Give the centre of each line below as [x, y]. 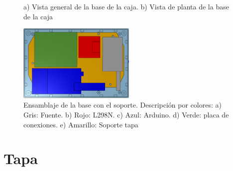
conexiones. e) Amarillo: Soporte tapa [81, 124]
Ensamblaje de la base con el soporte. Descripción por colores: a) [122, 105]
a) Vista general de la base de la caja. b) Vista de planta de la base [126, 6]
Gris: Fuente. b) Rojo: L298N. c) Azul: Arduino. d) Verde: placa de [126, 114]
